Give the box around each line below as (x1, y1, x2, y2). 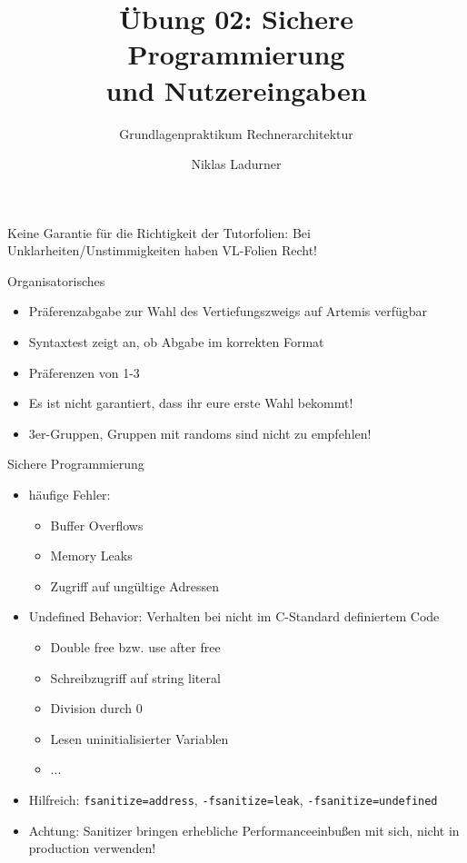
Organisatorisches (7, 271, 105, 290)
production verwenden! (28, 838, 156, 858)
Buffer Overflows (50, 515, 144, 534)
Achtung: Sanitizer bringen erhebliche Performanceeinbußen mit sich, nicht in (28, 820, 460, 839)
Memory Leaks (50, 546, 133, 565)
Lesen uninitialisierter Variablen (50, 729, 229, 748)
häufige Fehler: (28, 485, 111, 504)
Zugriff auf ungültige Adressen (50, 576, 219, 595)
